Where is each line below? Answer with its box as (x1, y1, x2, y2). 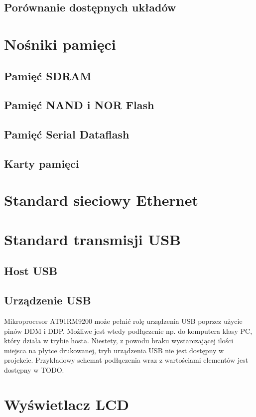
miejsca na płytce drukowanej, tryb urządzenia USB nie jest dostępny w (4, 345, 224, 355)
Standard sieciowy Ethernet (4, 190, 198, 210)
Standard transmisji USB (4, 229, 181, 249)
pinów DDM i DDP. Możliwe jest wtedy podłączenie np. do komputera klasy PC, (4, 325, 253, 336)
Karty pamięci (4, 155, 79, 171)
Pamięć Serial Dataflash (4, 127, 129, 142)
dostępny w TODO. (4, 364, 64, 375)
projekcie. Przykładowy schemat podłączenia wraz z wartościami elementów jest (4, 355, 249, 365)
